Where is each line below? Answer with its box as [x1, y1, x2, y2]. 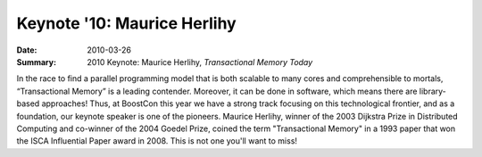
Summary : [16, 56, 57, 67]
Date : [16, 45, 37, 55]
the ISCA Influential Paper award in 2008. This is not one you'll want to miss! [16, 136, 298, 146]
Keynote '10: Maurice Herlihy [16, 13, 237, 33]
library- [419, 86, 446, 96]
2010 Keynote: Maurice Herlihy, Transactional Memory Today [87, 56, 313, 67]
